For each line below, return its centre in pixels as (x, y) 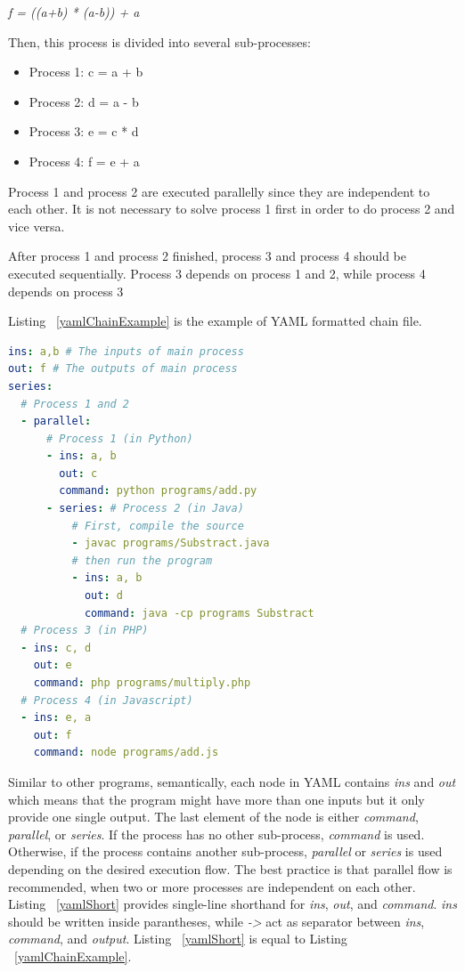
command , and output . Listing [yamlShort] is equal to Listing (178, 939)
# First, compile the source (158, 526)
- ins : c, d (56, 648)
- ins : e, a (56, 718)
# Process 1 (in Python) (119, 438)
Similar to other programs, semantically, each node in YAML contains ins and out (232, 781)
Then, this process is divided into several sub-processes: (159, 41)
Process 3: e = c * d (84, 131)
